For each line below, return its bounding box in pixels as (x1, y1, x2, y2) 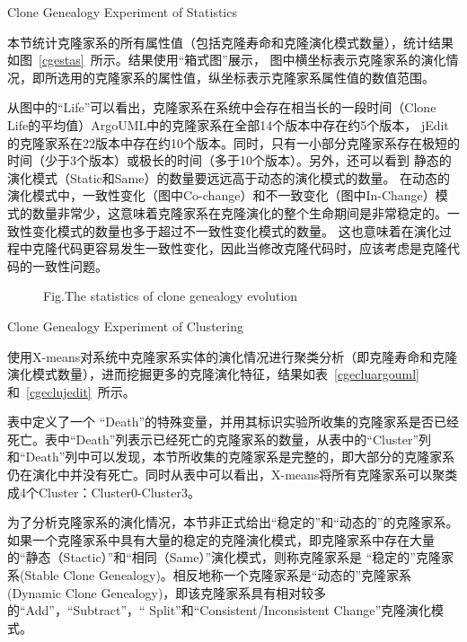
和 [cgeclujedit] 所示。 (7, 382, 136, 400)
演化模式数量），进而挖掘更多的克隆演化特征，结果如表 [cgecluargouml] (7, 365, 419, 383)
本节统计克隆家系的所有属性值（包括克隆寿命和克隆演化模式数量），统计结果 (7, 32, 454, 51)
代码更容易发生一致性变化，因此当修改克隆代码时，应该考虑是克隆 (57, 239, 447, 258)
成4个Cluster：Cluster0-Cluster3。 (7, 482, 201, 501)
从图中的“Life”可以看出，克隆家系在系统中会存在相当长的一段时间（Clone (7, 98, 436, 117)
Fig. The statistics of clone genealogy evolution (43, 286, 298, 305)
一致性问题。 (31, 256, 108, 275)
